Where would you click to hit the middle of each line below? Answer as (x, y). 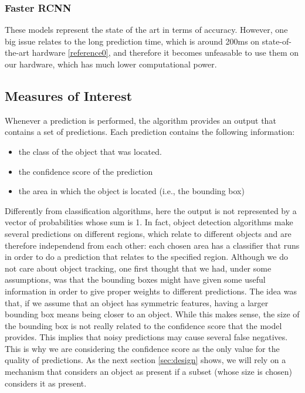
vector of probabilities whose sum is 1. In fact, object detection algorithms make (149, 222)
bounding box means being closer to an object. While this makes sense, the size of (152, 314)
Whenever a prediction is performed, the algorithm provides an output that (140, 120)
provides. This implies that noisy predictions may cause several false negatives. (146, 337)
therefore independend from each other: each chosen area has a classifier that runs (152, 245)
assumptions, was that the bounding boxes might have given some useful (135, 279)
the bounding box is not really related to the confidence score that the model (143, 325)
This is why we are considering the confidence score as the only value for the (142, 348)
